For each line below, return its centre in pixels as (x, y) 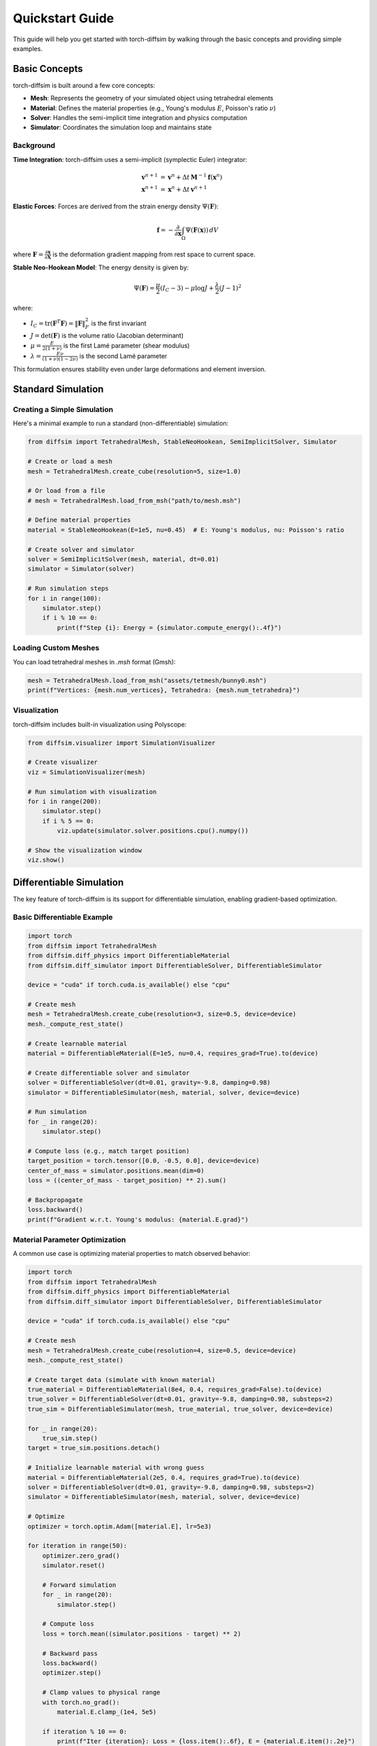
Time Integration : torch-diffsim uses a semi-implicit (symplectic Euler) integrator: (130, 159)
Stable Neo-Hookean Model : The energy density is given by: (101, 267)
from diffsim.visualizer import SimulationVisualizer (121, 743)
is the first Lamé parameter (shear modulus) (126, 345)
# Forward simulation (79, 1585)
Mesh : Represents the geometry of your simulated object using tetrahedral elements (152, 98)
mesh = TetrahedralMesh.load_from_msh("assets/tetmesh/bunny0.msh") (147, 680)
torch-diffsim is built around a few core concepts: (84, 85)
